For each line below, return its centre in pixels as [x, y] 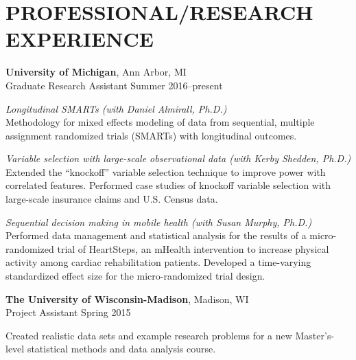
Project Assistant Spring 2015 [68, 312]
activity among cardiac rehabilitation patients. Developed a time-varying [158, 262]
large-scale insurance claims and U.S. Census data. [112, 199]
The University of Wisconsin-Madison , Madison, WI [127, 299]
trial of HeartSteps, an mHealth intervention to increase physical [193, 248]
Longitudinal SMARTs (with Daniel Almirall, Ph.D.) [116, 108]
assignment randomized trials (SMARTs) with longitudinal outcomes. [151, 135]
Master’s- [315, 335]
